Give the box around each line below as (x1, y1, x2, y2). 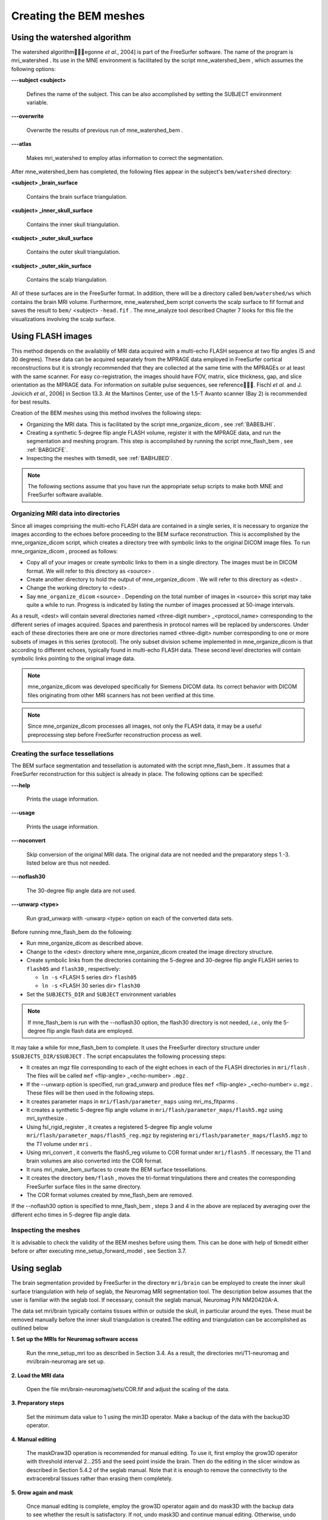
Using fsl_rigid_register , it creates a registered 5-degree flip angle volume (26, 1123, 213, 1130)
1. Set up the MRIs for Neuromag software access (11, 1335, 138, 1343)
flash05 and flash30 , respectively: (26, 965, 121, 972)
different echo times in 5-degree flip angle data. (11, 1211, 131, 1218)
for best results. (11, 398, 51, 406)
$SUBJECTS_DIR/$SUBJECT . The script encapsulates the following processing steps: (11, 1052, 227, 1060)
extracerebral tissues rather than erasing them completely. (26, 1475, 173, 1482)
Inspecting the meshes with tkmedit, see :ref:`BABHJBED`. (26, 455, 173, 462)
